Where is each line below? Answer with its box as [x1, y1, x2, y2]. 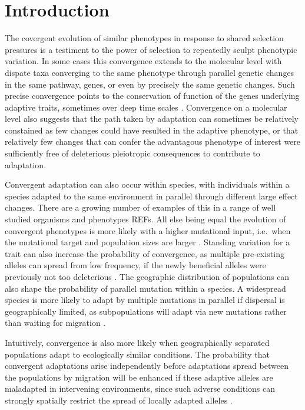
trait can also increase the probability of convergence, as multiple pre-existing [5, 247, 284, 259]
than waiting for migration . [5, 316, 106, 329]
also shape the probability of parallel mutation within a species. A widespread [5, 282, 286, 294]
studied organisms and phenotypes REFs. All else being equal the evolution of [5, 213, 286, 225]
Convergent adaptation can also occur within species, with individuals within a [5, 178, 290, 191]
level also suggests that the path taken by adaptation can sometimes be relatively [5, 112, 299, 125]
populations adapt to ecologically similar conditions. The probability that [5, 348, 270, 360]
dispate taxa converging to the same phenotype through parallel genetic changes [5, 66, 294, 78]
